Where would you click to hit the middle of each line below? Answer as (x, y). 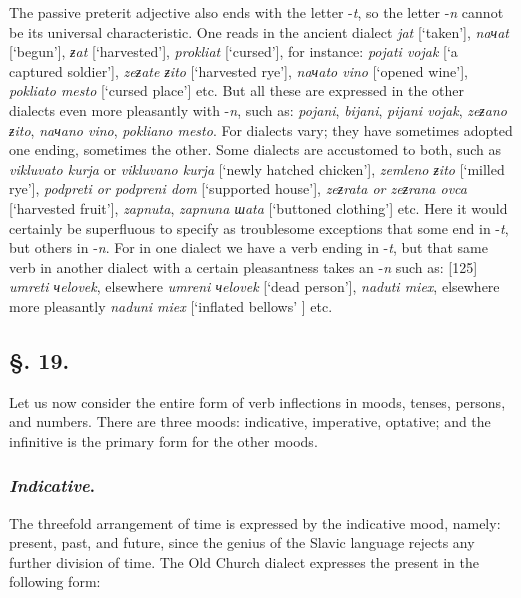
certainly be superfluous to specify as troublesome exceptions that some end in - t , (259, 227)
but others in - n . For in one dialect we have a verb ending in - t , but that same (248, 247)
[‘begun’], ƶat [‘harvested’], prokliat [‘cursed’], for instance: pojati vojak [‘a (233, 51)
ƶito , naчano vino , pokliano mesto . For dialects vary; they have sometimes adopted (261, 129)
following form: (55, 581)
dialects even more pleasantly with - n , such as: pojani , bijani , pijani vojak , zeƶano (258, 109)
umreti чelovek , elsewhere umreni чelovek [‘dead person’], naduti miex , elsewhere (254, 286)
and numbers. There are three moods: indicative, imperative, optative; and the (250, 421)
